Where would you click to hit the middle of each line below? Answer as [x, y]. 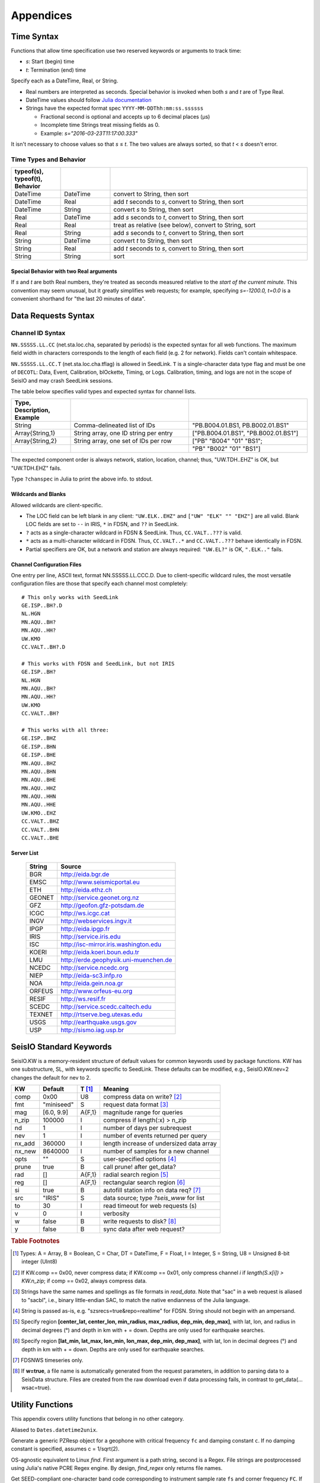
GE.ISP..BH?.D [42, 606]
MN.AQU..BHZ [39, 763]
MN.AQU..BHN [39, 771]
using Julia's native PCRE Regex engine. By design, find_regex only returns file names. [117, 1468]
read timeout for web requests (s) [150, 1206]
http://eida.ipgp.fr [85, 929]
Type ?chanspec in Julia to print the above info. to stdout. [82, 479]
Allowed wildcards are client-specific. [57, 505]
